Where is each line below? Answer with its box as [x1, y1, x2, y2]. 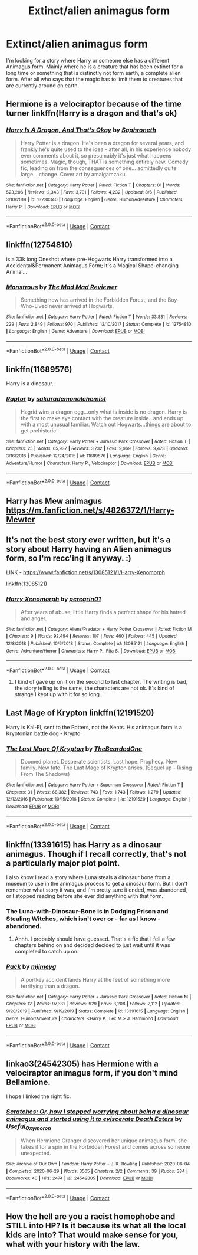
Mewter [6, 515, 35, 525]
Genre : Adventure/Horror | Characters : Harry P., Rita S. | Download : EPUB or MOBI [6, 648, 177, 654]
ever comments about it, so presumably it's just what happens [20, 152, 172, 159]
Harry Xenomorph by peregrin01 [6, 595, 101, 603]
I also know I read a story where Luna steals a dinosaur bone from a [6, 874, 171, 881]
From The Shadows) [20, 770, 70, 777]
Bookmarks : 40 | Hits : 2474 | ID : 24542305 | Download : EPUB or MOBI [6, 1175, 153, 1181]
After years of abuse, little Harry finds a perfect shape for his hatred [20, 608, 186, 615]
